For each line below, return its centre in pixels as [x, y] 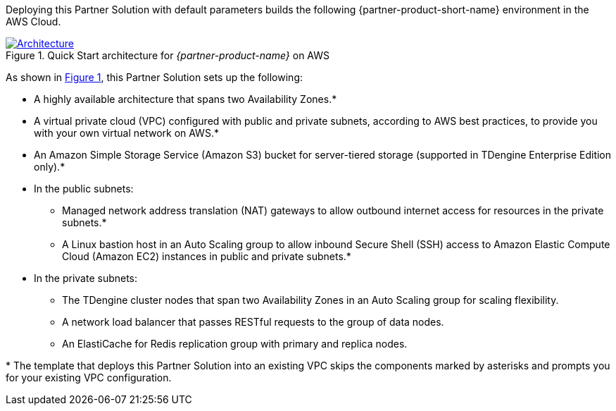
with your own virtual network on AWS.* [126, 133]
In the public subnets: [84, 189]
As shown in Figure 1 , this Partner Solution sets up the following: [154, 77]
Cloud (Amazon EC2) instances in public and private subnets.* [207, 256]
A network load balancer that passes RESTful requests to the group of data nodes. [253, 322]
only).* [50, 167]
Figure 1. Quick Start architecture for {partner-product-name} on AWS [168, 55]
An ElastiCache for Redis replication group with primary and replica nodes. [235, 344]
